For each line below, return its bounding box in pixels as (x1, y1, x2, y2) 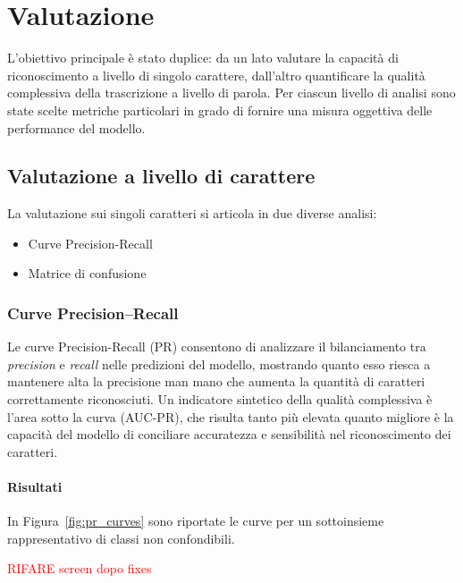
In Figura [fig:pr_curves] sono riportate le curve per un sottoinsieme (7, 511, 384, 530)
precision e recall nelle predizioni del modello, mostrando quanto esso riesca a (7, 354, 431, 373)
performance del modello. (7, 118, 146, 137)
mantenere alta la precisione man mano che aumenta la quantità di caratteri (7, 372, 425, 391)
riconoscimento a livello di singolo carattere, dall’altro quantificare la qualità (7, 65, 425, 84)
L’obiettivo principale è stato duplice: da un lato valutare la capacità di (7, 48, 399, 67)
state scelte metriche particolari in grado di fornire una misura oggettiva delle (7, 100, 433, 119)
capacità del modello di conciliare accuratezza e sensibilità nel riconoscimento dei (7, 425, 451, 444)
